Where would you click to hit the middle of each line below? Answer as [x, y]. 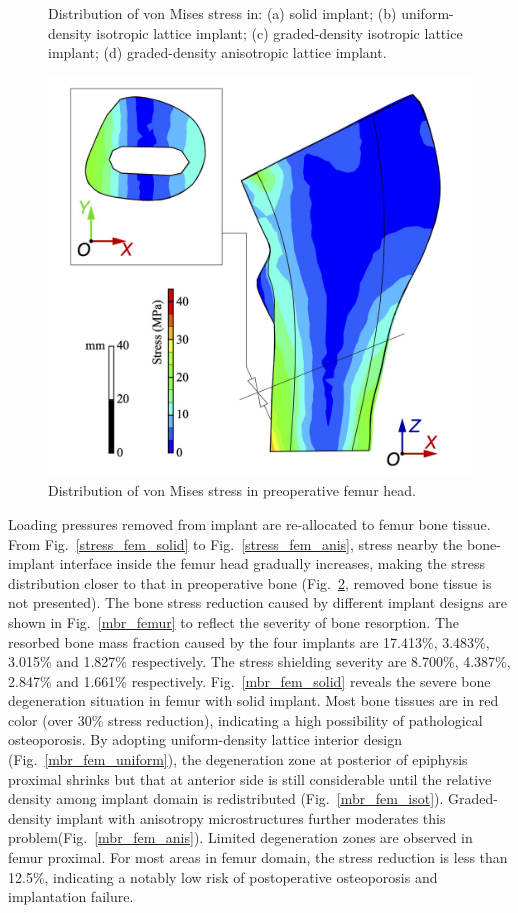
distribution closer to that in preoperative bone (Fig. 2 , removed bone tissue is [250, 582]
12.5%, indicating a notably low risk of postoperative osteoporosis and [223, 876]
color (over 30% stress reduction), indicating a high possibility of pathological [245, 719]
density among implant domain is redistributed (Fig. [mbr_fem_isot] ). [226, 798]
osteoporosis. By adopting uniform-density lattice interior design [205, 739]
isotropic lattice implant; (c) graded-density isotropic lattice [279, 32]
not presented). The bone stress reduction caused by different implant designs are [257, 602]
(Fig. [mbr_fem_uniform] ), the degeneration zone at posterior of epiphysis [238, 759]
